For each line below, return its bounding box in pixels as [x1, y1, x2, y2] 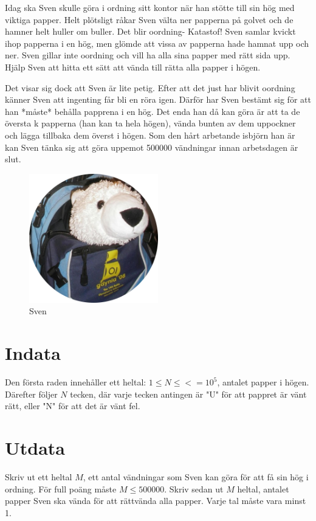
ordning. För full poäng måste [5, 482, 117, 495]
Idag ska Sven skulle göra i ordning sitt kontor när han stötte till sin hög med [5, 1, 295, 13]
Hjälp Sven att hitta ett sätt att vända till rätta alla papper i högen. [5, 60, 261, 73]
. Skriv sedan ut [164, 482, 224, 495]
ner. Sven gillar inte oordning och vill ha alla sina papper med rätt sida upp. [5, 49, 290, 61]
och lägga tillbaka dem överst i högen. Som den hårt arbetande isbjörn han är [5, 128, 295, 141]
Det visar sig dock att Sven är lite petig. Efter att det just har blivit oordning [5, 81, 295, 94]
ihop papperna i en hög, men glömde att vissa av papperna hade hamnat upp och [5, 36, 309, 49]
